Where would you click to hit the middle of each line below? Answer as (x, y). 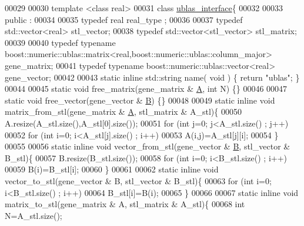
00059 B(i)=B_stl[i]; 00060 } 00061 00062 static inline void (112, 169)
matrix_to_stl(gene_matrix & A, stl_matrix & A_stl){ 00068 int (125, 204)
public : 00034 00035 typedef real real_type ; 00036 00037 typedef (124, 19)
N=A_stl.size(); (34, 215)
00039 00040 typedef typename (60, 42)
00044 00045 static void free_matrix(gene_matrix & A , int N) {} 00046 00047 (146, 89)
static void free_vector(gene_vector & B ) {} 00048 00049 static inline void (140, 100)
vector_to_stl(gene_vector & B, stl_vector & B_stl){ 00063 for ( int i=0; (138, 180)
